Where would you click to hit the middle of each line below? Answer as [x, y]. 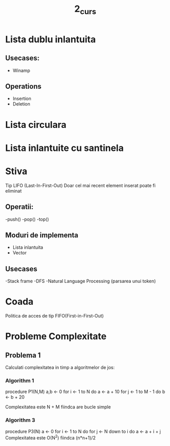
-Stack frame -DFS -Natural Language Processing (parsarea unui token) [81, 281]
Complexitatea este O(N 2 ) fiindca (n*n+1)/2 [50, 437]
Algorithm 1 [20, 381]
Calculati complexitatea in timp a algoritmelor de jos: [60, 368]
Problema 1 [23, 355]
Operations [23, 86]
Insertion [22, 99]
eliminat [13, 191]
